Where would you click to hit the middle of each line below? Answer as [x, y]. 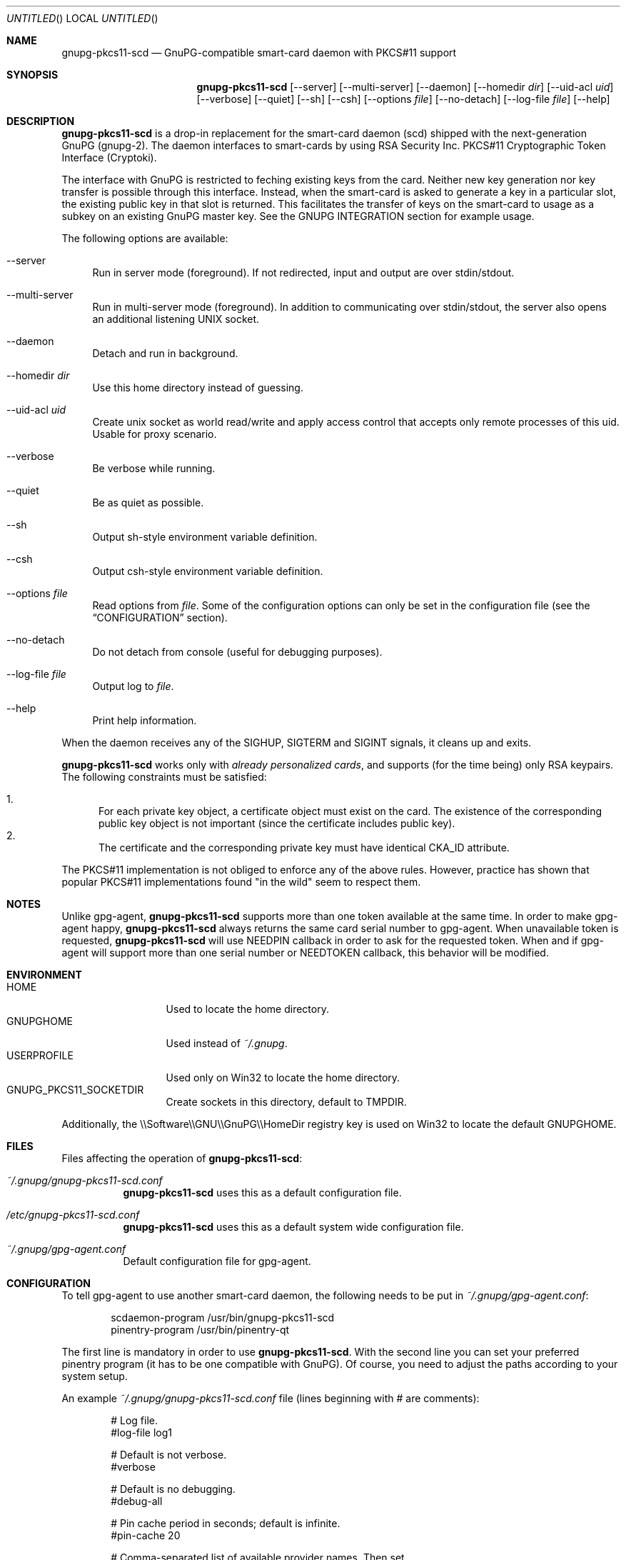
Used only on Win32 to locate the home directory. [283, 1077]
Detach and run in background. [165, 353]
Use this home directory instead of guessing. [198, 387]
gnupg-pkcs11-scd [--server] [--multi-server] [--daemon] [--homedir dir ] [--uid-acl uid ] [405, 87]
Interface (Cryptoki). [109, 157]
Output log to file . [133, 686]
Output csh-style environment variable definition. [208, 571]
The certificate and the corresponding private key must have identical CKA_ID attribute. [304, 847]
